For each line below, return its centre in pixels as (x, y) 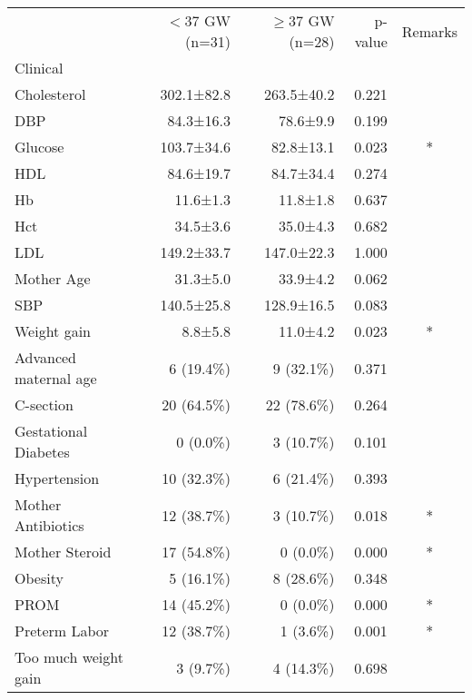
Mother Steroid (63, 552)
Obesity (39, 578)
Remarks (429, 31)
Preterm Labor (62, 631)
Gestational (51, 431)
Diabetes (42, 452)
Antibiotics (49, 525)
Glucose (39, 147)
